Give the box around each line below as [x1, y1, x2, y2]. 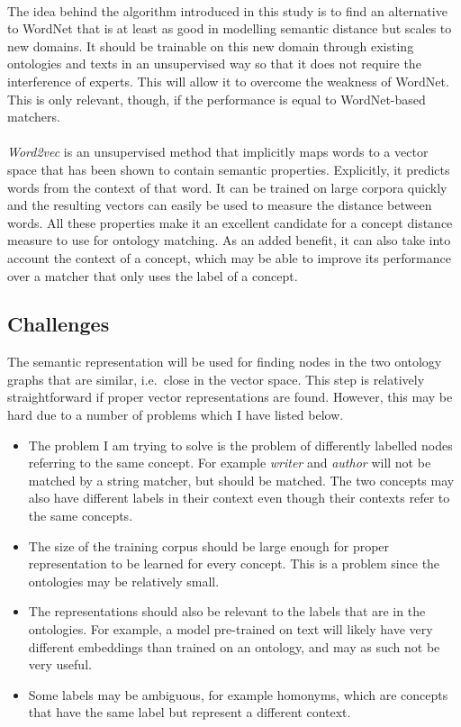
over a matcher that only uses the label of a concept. [7, 266, 298, 285]
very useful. [28, 655, 92, 674]
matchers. [7, 107, 60, 126]
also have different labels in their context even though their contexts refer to [28, 488, 450, 507]
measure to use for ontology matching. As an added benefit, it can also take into [7, 231, 451, 250]
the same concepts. [28, 506, 133, 525]
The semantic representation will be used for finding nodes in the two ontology [7, 352, 442, 371]
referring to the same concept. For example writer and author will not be [28, 453, 431, 472]
